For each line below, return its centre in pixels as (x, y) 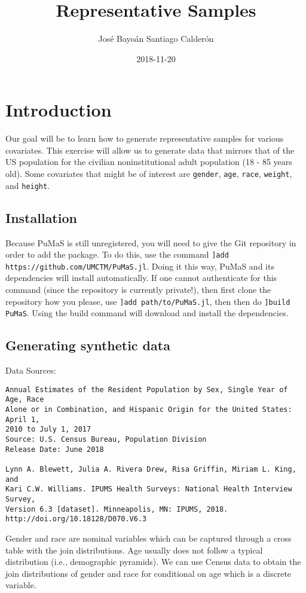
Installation (41, 217)
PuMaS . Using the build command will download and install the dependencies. (147, 313)
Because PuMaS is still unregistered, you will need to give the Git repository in (151, 242)
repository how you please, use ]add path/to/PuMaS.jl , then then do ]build (148, 301)
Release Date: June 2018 (55, 449)
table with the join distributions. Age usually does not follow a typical (134, 550)
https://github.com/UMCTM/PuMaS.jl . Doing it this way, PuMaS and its (140, 266)
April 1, (23, 419)
